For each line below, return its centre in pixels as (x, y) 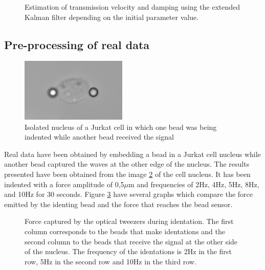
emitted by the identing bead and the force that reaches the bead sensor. (118, 204)
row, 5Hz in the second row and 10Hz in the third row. (111, 261)
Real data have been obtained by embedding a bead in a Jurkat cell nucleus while (132, 154)
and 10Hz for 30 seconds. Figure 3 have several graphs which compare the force (129, 194)
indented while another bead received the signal (99, 137)
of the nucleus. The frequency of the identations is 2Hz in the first (128, 251)
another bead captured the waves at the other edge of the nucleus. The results (127, 164)
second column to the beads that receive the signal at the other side (131, 241)
